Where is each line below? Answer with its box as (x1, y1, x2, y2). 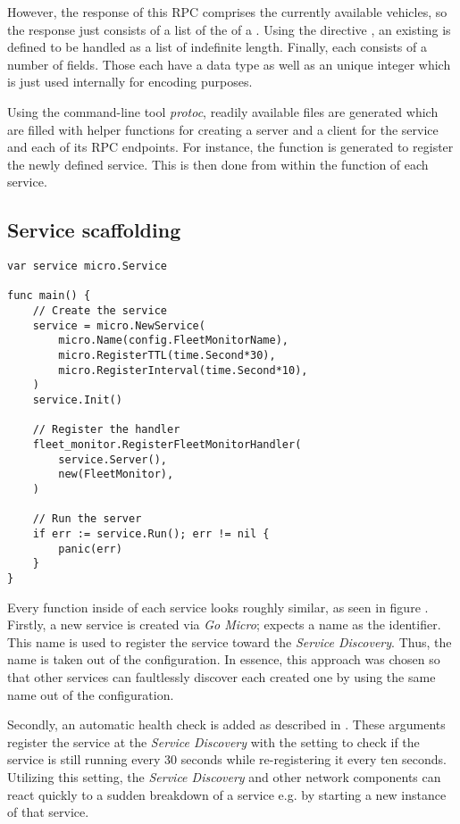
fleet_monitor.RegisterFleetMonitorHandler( (32, 438, 302, 452)
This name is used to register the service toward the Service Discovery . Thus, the (7, 632, 452, 651)
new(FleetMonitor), (58, 468, 174, 481)
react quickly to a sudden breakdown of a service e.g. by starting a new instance (7, 785, 447, 803)
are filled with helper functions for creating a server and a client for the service (7, 120, 439, 138)
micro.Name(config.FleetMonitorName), (58, 334, 289, 347)
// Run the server (32, 512, 142, 526)
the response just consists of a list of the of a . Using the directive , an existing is (7, 20, 451, 38)
